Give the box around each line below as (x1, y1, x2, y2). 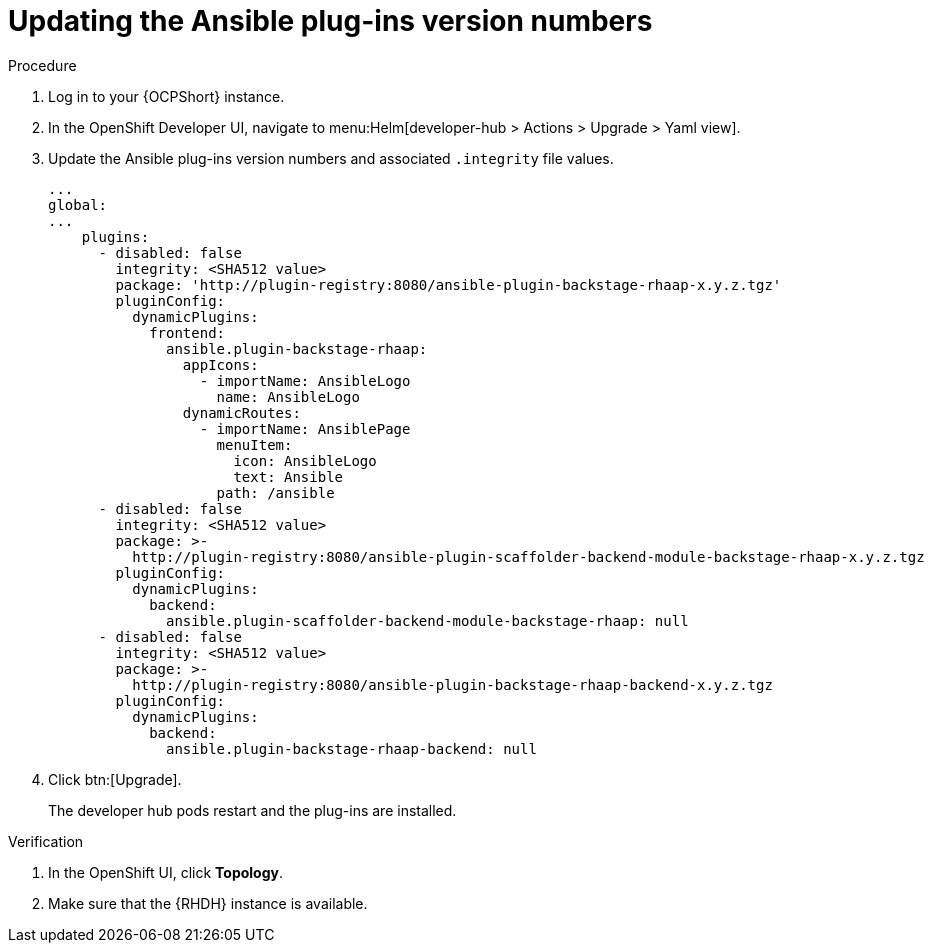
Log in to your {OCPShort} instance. (48, 87, 285, 105)
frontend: (149, 324, 226, 341)
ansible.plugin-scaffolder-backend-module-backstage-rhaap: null (166, 612, 689, 629)
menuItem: (216, 436, 293, 453)
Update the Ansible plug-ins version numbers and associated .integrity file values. (48, 149, 614, 167)
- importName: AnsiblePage (199, 420, 411, 437)
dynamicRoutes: (182, 404, 301, 421)
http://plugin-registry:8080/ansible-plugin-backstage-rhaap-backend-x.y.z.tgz (132, 676, 773, 693)
